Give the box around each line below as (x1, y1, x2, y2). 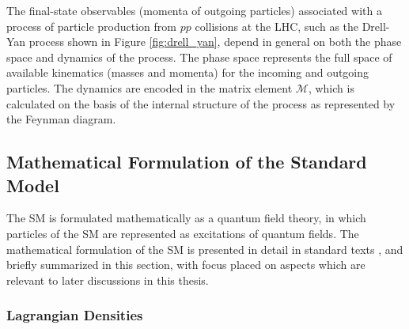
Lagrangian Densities (6, 305, 143, 325)
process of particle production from (6, 17, 176, 34)
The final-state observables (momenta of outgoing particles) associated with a (6, 2, 382, 18)
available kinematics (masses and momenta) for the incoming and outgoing (6, 64, 369, 81)
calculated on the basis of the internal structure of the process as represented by (6, 95, 396, 112)
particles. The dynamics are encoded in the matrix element (6, 79, 293, 96)
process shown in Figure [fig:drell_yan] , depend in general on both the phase (28, 33, 402, 50)
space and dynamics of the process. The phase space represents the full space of (6, 48, 392, 65)
